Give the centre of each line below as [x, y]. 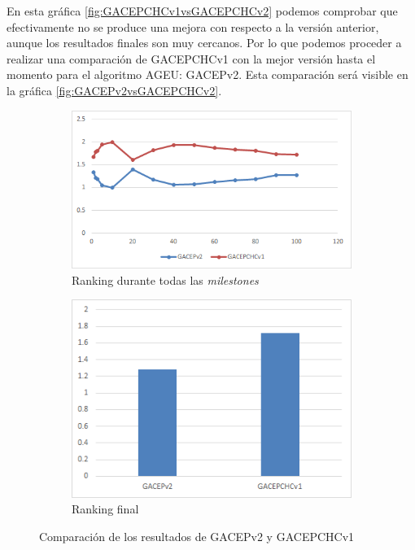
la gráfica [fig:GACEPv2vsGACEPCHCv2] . [114, 90]
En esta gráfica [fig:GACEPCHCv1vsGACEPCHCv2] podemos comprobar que [202, 11]
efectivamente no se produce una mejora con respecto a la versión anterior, [193, 26]
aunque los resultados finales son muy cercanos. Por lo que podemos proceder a [204, 43]
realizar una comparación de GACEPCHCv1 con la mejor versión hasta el [191, 58]
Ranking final [105, 509]
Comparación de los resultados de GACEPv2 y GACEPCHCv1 [197, 536]
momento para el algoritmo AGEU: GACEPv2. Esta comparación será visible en [207, 74]
